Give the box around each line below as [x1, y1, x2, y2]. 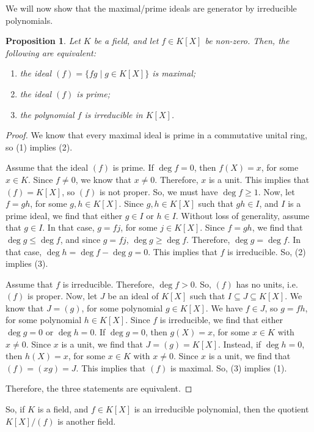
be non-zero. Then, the [205, 34, 290, 47]
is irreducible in [84, 108, 143, 121]
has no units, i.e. [236, 277, 298, 290]
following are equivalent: [5, 46, 96, 59]
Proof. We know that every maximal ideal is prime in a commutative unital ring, [5, 128, 308, 141]
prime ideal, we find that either [5, 209, 123, 222]
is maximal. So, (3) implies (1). [170, 361, 287, 374]
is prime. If [112, 161, 154, 174]
